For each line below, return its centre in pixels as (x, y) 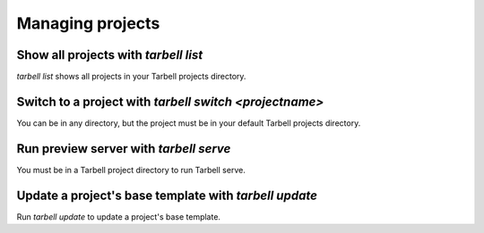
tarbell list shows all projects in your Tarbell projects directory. (131, 77)
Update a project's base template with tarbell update (167, 195)
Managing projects (88, 23)
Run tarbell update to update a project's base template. (119, 216)
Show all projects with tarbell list (110, 55)
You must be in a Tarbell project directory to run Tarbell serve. (131, 170)
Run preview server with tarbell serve (124, 149)
